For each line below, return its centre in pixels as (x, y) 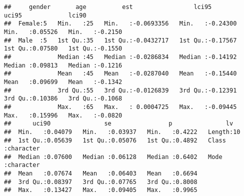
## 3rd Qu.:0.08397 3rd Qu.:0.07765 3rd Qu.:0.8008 (101, 182)
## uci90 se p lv (119, 124)
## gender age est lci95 (108, 7)
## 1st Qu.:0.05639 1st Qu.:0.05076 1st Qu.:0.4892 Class (115, 140)
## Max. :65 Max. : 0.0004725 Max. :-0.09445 (120, 107)
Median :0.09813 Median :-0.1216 (63, 65)
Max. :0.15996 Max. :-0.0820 (63, 115)
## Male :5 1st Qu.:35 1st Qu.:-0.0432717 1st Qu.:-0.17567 (120, 40)
